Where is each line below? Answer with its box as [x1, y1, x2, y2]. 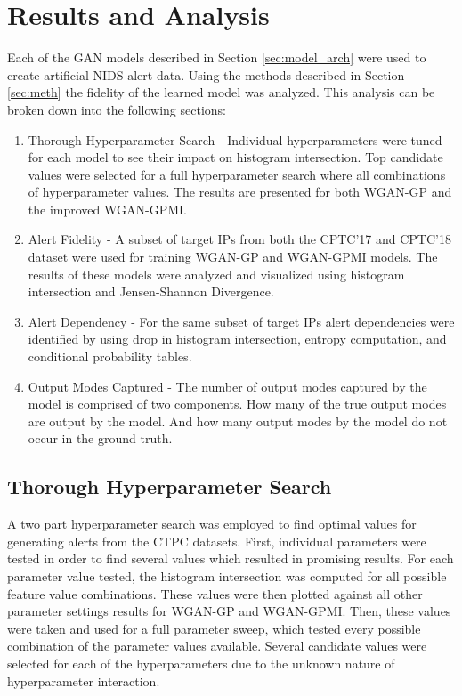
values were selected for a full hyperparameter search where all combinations [28, 165, 446, 183]
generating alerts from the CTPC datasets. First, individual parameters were [7, 531, 426, 550]
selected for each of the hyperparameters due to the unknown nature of [7, 653, 395, 672]
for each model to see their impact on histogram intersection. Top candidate [28, 148, 443, 166]
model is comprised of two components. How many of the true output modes [28, 394, 447, 413]
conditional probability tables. [28, 347, 192, 366]
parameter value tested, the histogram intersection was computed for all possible [7, 566, 447, 585]
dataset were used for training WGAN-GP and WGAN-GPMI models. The [28, 247, 438, 266]
